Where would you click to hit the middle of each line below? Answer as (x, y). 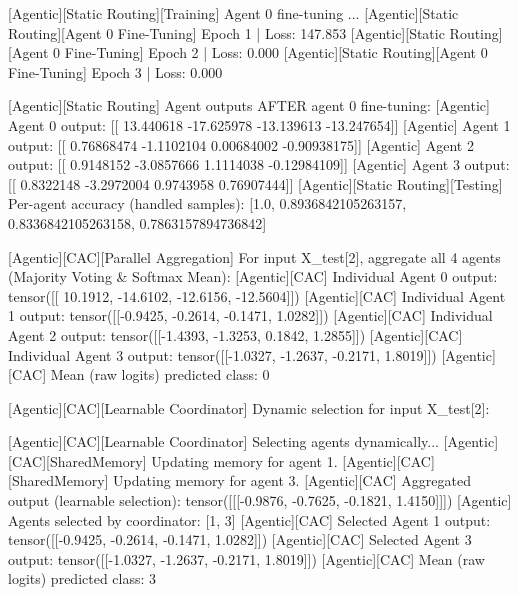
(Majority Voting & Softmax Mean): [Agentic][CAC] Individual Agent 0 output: (253, 276)
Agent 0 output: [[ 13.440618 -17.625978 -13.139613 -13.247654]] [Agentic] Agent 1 (259, 124)
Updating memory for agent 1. (244, 460)
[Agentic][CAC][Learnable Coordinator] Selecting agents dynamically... (223, 441)
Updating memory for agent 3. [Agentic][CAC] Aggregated (292, 480)
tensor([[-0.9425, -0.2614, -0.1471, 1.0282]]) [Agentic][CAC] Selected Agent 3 (240, 539)
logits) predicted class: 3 (82, 578)
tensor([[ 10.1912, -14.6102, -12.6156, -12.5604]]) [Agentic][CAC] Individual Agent (257, 295)
